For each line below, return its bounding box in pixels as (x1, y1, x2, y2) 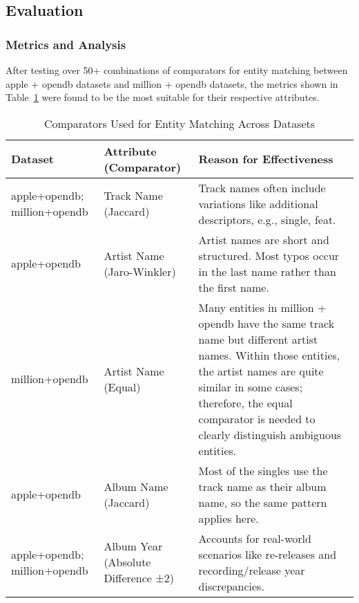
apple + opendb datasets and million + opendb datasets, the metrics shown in (6, 76, 338, 91)
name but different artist (198, 331, 318, 347)
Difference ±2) (104, 570, 174, 586)
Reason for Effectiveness (198, 151, 333, 167)
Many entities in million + (198, 299, 327, 315)
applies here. (198, 510, 259, 526)
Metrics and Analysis (6, 35, 126, 53)
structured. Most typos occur (198, 247, 340, 263)
